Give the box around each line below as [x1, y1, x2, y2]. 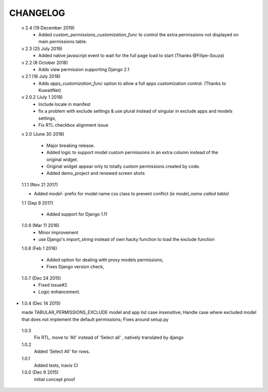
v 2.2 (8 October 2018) [21, 60, 68, 66]
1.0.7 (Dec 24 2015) [21, 275, 62, 281]
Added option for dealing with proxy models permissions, [46, 256, 164, 263]
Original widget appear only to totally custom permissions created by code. [46, 163, 201, 169]
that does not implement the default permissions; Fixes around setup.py [21, 316, 169, 322]
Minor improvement [38, 229, 79, 235]
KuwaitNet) [38, 87, 62, 93]
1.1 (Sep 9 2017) [21, 200, 54, 206]
